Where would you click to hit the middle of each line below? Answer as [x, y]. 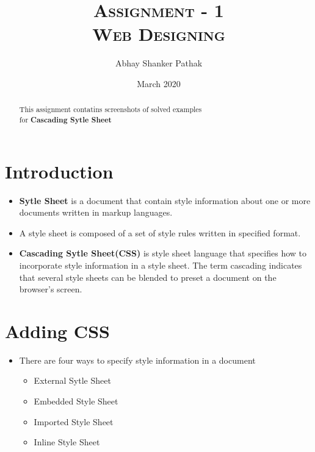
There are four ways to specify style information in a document [137, 360]
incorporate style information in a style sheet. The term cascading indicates [161, 265]
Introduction [59, 171]
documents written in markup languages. [96, 212]
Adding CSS [57, 330]
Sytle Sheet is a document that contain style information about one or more [165, 200]
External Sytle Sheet [72, 380]
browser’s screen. [51, 289]
